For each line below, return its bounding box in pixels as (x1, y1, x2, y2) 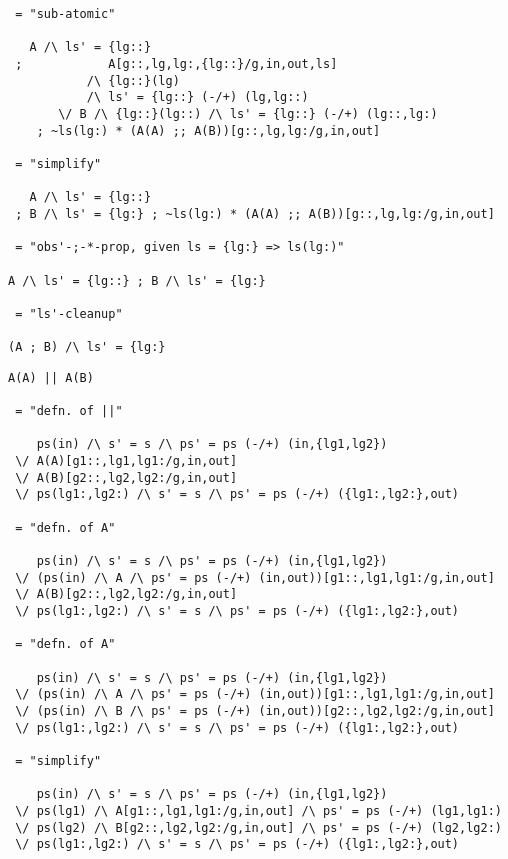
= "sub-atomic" (15, 7, 116, 21)
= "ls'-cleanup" (15, 306, 123, 321)
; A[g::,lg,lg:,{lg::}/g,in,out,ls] (15, 56, 338, 71)
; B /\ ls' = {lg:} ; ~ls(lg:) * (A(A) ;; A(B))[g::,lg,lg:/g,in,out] (15, 206, 495, 221)
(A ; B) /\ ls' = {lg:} (8, 340, 166, 355)
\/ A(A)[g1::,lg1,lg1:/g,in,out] (15, 454, 238, 469)
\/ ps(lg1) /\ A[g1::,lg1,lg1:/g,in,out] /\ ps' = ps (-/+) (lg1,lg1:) (15, 803, 502, 818)
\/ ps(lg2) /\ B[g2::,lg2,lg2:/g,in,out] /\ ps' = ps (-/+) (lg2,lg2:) (15, 820, 502, 835)
